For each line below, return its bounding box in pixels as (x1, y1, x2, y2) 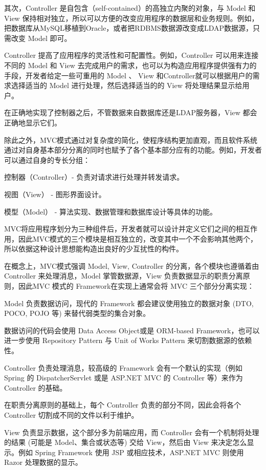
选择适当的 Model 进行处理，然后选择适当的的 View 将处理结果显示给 (11, 80, 242, 91)
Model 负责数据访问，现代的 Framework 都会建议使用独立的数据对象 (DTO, (4, 297, 254, 308)
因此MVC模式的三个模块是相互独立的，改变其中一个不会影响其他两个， (18, 233, 258, 244)
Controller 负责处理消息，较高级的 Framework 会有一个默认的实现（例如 (4, 362, 242, 373)
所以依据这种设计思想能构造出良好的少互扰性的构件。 (4, 243, 183, 254)
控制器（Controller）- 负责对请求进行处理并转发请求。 (4, 172, 184, 182)
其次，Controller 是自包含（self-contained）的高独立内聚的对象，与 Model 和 (4, 3, 256, 13)
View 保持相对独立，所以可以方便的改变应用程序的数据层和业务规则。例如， (4, 12, 259, 23)
